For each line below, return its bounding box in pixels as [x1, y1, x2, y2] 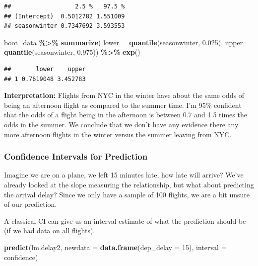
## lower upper [4, 65, 86, 73]
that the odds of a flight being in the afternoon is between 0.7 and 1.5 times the [4, 109, 247, 120]
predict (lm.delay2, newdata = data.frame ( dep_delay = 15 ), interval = [4, 242, 227, 252]
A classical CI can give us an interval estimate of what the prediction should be [4, 215, 246, 226]
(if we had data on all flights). [4, 225, 95, 236]
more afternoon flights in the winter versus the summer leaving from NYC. [4, 129, 232, 139]
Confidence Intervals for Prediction [4, 150, 148, 163]
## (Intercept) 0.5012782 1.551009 [4, 12, 125, 20]
